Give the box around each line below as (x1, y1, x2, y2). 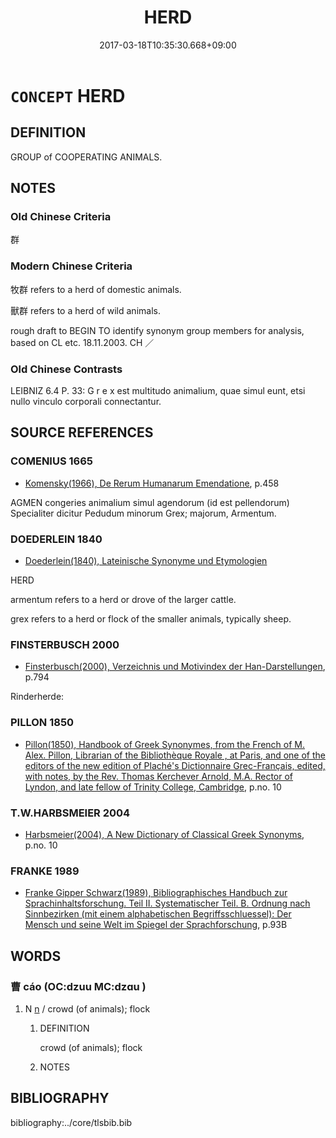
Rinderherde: (10, 691, 65, 703)
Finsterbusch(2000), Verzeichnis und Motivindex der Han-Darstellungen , (24, 661, 326, 673)
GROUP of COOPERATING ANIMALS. (10, 151, 163, 163)
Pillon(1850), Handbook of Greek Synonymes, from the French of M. (24, 738, 306, 750)
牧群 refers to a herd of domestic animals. (10, 283, 182, 295)
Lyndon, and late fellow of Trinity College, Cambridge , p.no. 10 (24, 781, 282, 793)
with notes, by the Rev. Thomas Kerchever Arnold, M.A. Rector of (24, 770, 294, 782)
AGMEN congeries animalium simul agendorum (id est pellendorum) (10, 496, 290, 508)
